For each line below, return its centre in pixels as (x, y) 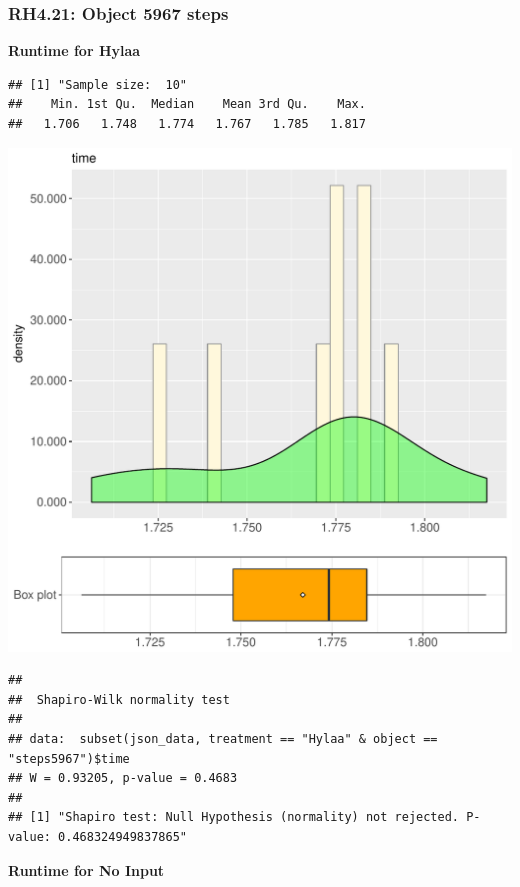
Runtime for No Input (86, 869)
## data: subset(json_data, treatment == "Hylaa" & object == (223, 738)
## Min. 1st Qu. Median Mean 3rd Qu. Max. (187, 104)
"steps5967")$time (69, 758)
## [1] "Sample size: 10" (97, 84)
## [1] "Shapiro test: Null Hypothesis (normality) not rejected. (234, 817)
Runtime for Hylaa (74, 50)
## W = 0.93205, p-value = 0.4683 (123, 778)
